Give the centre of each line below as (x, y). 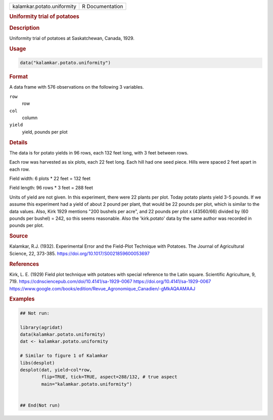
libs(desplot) (37, 363)
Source (19, 236)
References (24, 264)
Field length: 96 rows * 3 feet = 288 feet (51, 188)
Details (18, 142)
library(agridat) (41, 327)
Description (25, 28)
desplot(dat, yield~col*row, (56, 370)
